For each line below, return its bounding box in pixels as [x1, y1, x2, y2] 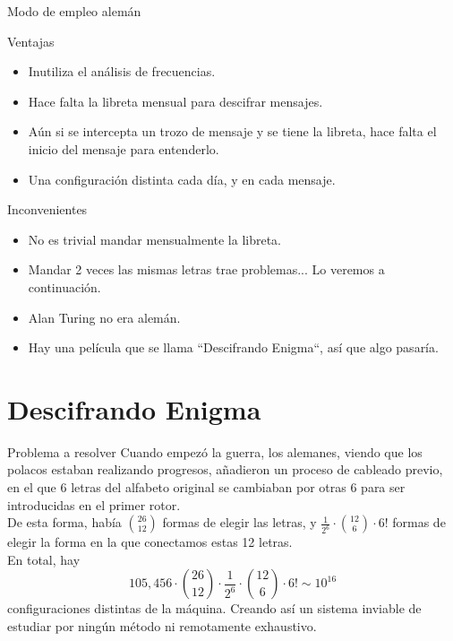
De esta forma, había [7, 513, 122, 532]
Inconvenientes [7, 200, 88, 219]
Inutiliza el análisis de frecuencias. [28, 62, 216, 81]
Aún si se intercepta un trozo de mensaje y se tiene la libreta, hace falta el [28, 122, 437, 141]
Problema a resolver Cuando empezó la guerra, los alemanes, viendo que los [7, 442, 423, 461]
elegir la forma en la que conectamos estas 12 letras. [7, 533, 293, 551]
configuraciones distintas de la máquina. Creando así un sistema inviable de [7, 599, 422, 618]
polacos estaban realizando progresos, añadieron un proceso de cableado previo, [7, 460, 443, 479]
